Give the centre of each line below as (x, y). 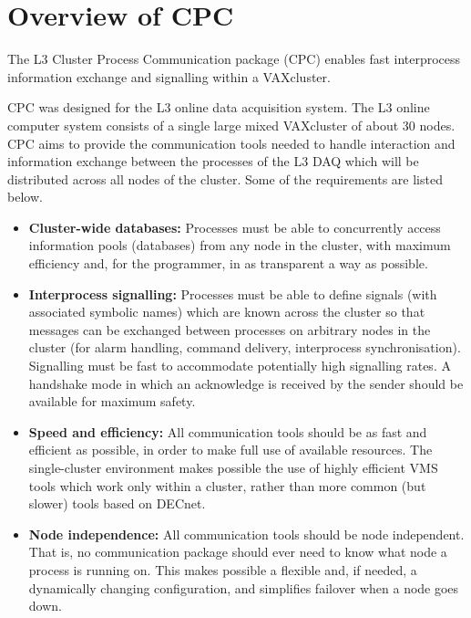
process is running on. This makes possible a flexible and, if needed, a (223, 569)
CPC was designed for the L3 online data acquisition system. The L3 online (219, 107)
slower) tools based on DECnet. (117, 503)
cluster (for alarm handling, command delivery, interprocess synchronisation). (245, 347)
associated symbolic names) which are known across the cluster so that (227, 312)
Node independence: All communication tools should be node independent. (246, 534)
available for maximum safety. (112, 401)
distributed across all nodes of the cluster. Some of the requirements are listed (225, 178)
